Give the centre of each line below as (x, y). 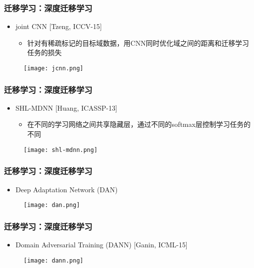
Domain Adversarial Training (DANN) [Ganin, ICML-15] (101, 244)
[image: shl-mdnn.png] (61, 150)
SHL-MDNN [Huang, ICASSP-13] (66, 107)
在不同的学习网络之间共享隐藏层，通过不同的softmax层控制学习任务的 (139, 124)
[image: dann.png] (54, 260)
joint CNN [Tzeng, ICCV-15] (59, 26)
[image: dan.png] (52, 205)
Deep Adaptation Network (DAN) (67, 189)
